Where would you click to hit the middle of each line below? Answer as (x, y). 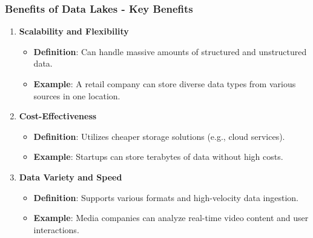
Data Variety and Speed (71, 177)
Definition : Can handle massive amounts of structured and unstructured (170, 51)
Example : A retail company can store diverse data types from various (165, 84)
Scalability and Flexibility (74, 31)
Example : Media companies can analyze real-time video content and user (171, 218)
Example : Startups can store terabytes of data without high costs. (158, 157)
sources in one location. (77, 95)
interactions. (56, 229)
